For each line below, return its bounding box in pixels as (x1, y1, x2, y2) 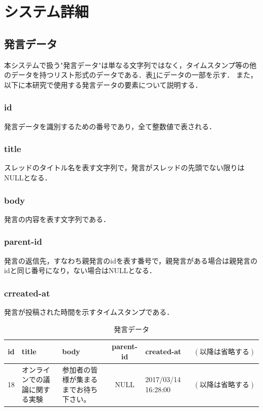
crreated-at (4, 286, 50, 299)
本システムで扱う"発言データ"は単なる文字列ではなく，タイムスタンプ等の (4, 59, 249, 70)
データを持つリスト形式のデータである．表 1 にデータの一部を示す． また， (11, 69, 257, 80)
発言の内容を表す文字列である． (4, 213, 110, 224)
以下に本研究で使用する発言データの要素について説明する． (4, 79, 202, 90)
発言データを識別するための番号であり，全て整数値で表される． (4, 121, 216, 131)
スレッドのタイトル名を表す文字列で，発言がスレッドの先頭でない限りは (4, 162, 245, 173)
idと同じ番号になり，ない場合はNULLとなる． (4, 265, 156, 276)
